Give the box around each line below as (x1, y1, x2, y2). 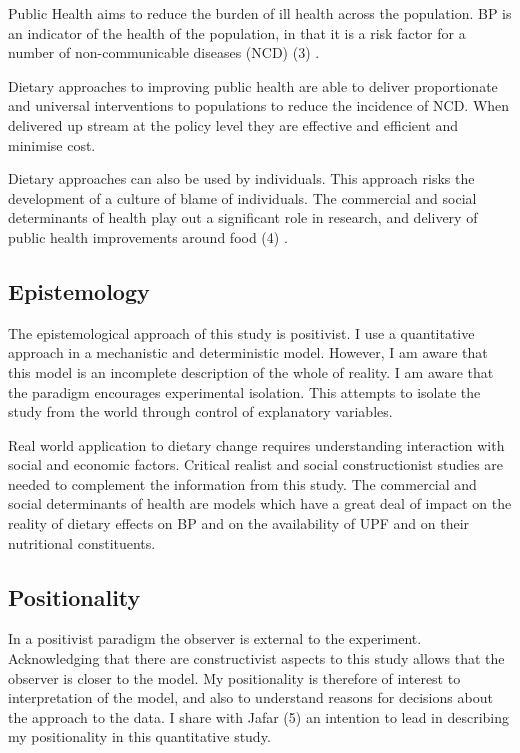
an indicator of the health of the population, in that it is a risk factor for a (8, 22, 466, 43)
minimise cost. (8, 134, 96, 155)
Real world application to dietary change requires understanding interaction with (8, 434, 505, 455)
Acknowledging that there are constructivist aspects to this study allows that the (8, 648, 505, 669)
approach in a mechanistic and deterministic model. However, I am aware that (8, 342, 488, 363)
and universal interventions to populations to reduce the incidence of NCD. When (8, 95, 510, 116)
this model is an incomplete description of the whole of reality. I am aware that (8, 361, 494, 382)
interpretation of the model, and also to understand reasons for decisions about (8, 687, 493, 708)
